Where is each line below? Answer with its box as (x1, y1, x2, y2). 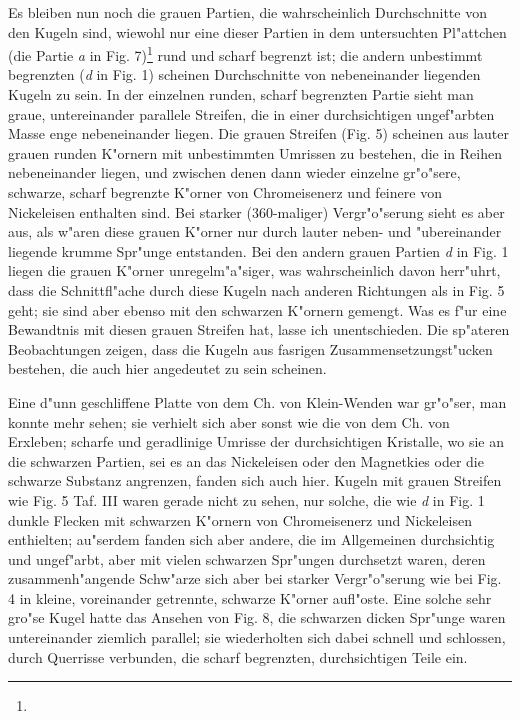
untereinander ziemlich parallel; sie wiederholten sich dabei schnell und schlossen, (8, 627, 506, 648)
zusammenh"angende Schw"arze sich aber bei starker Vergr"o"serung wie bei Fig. (8, 568, 502, 589)
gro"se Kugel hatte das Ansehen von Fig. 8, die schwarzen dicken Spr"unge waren (8, 607, 506, 628)
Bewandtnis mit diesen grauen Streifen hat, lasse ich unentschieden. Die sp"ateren (8, 319, 510, 340)
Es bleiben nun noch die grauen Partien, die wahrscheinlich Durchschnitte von (8, 2, 487, 22)
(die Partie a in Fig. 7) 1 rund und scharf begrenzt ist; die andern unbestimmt (8, 42, 483, 65)
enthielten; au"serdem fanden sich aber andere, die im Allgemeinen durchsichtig (8, 529, 495, 550)
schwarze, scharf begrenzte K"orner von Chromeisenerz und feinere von (8, 182, 442, 202)
